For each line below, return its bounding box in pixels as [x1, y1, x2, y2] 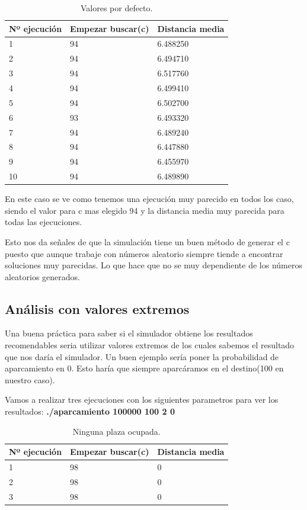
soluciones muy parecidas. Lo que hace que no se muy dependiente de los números [5, 259, 302, 271]
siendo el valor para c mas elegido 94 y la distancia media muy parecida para [5, 204, 284, 216]
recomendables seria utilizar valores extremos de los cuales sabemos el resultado [5, 339, 295, 351]
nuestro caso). [5, 373, 55, 386]
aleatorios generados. [5, 270, 81, 283]
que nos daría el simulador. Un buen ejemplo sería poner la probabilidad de [5, 350, 279, 363]
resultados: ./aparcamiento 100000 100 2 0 [5, 405, 175, 418]
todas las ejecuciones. [5, 216, 82, 228]
